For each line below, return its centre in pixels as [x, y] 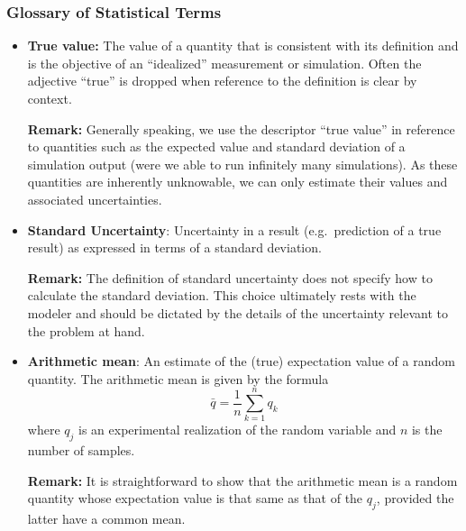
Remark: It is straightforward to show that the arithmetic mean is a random [242, 480]
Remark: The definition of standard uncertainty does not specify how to [230, 277]
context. [50, 98]
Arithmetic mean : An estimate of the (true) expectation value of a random [241, 361]
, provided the [415, 498]
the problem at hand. [86, 330]
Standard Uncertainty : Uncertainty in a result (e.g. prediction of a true [234, 229]
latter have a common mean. [106, 519]
